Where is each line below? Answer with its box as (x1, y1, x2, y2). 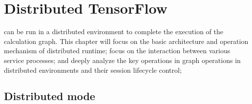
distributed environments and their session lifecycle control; (4, 64, 182, 75)
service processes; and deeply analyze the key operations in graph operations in (4, 55, 241, 65)
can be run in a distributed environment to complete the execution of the (4, 26, 223, 37)
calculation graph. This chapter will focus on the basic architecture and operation (4, 36, 249, 46)
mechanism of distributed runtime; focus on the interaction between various (4, 45, 231, 56)
